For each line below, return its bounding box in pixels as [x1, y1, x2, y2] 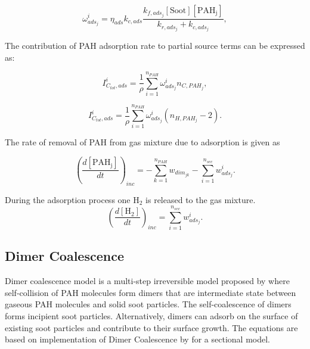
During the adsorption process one [5, 193, 131, 205]
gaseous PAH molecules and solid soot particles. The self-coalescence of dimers [5, 298, 292, 310]
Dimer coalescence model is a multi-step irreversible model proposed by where [5, 275, 290, 287]
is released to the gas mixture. [145, 193, 256, 205]
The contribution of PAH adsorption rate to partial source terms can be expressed [5, 39, 305, 52]
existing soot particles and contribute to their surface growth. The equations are [5, 321, 298, 334]
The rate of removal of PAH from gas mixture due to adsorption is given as [5, 136, 280, 148]
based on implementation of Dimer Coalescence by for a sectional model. [5, 333, 270, 345]
